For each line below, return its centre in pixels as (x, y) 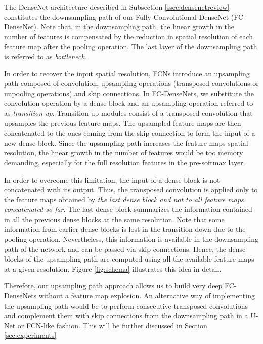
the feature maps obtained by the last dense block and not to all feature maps (124, 199)
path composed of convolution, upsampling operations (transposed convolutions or (131, 83)
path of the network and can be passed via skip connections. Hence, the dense (125, 249)
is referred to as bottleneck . (45, 56)
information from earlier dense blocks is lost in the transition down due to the (125, 229)
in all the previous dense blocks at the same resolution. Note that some (114, 219)
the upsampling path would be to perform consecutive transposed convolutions (126, 305)
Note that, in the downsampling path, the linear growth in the (138, 27)
